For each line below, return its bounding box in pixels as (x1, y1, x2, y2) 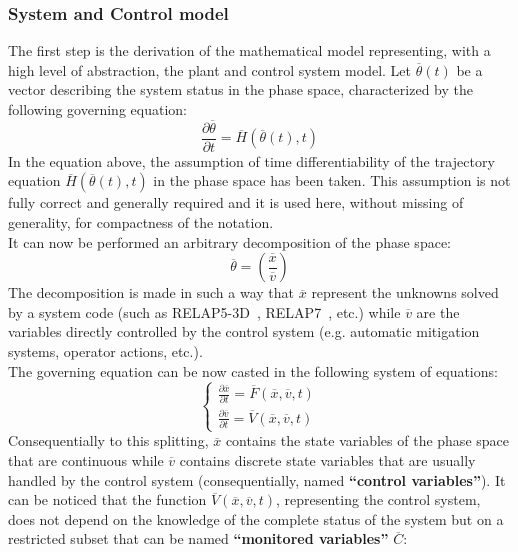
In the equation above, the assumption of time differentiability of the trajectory (8, 150, 495, 171)
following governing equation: (8, 99, 187, 119)
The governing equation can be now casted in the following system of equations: (8, 360, 498, 381)
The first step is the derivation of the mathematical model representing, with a (8, 40, 491, 61)
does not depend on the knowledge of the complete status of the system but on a (8, 508, 504, 529)
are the (416, 301, 460, 322)
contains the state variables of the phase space (225, 430, 509, 451)
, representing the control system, (276, 489, 481, 510)
